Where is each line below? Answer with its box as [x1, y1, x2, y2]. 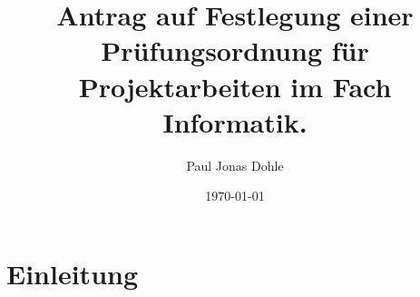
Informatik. [162, 103, 308, 140]
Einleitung [6, 254, 139, 292]
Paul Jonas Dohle [186, 155, 284, 174]
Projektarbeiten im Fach [78, 67, 392, 104]
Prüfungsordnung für [101, 32, 369, 69]
